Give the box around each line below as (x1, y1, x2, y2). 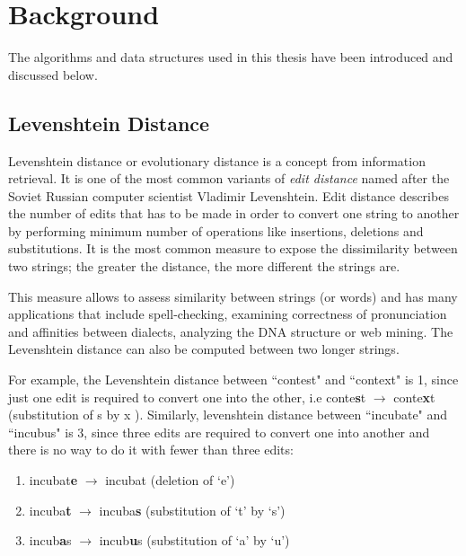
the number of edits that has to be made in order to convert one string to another (8, 204, 460, 223)
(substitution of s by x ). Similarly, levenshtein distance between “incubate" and (8, 405, 448, 424)
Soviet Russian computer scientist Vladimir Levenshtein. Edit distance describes (8, 186, 449, 205)
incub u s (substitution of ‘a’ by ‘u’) (99, 531, 290, 550)
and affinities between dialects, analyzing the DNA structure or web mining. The (8, 322, 453, 340)
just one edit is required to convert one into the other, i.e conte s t (8, 387, 366, 406)
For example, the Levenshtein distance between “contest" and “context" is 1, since (8, 370, 459, 389)
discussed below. (8, 65, 98, 84)
